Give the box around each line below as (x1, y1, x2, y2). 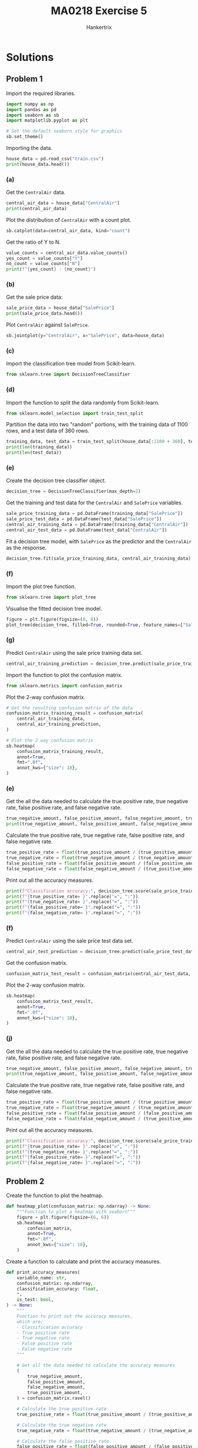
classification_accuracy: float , (16, 1286, 99, 1292)
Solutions (6, 50, 54, 64)
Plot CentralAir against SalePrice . (6, 321, 90, 328)
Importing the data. (6, 145, 53, 151)
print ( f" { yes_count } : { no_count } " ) (6, 266, 96, 272)
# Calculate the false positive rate (16, 1438, 110, 1444)
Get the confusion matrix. (6, 960, 68, 967)
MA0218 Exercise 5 (51, 4, 147, 18)
